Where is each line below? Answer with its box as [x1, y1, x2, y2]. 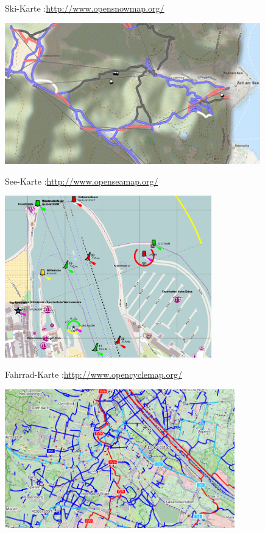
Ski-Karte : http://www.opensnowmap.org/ [5, 2, 164, 14]
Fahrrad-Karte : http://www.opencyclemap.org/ [5, 368, 182, 381]
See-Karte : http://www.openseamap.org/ [5, 174, 158, 187]
